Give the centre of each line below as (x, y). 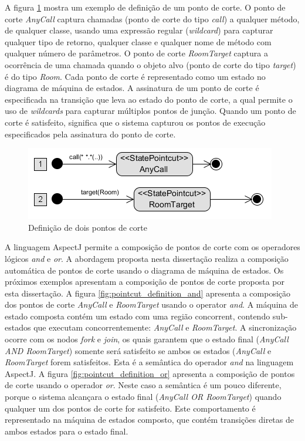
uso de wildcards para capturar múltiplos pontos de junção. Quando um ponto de (150, 111)
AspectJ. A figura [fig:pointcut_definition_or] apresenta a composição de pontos (150, 373)
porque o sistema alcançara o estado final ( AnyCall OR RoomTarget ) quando (143, 397)
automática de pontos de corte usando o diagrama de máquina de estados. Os (144, 270)
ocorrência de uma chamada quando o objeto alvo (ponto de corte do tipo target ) (150, 64)
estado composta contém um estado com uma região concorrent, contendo (138, 316)
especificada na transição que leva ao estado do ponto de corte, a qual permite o (149, 99)
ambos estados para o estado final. (67, 431)
